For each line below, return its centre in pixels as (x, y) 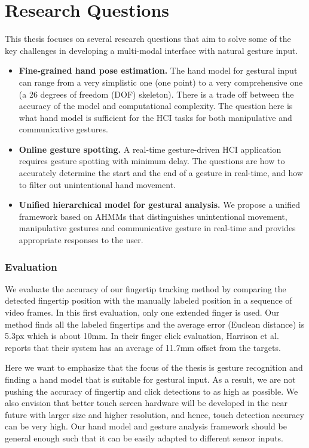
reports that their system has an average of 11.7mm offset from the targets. (143, 347)
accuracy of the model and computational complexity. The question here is (156, 106)
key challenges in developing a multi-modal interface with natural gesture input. (152, 50)
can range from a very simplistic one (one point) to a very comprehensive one (161, 82)
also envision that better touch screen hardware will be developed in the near (146, 403)
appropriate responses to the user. (81, 240)
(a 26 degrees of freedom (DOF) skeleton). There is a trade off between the (156, 94)
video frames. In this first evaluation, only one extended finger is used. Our (142, 312)
